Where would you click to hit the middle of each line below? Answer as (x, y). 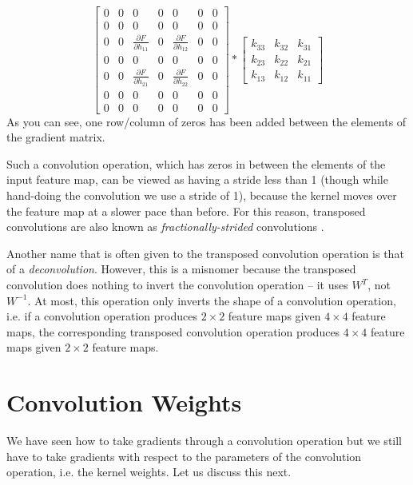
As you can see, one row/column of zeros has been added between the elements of (206, 121)
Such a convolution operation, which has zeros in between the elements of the (196, 163)
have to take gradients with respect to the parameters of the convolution (184, 456)
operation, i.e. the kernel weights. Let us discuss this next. (149, 472)
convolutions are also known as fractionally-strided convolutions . (165, 227)
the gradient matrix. (56, 137)
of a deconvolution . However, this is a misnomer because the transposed (181, 269)
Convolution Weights (124, 402)
